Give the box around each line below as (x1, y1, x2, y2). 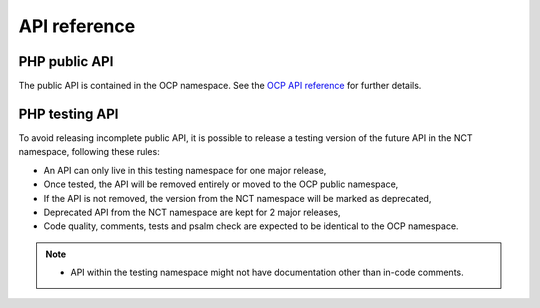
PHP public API (18, 53, 114, 70)
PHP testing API (18, 105, 119, 122)
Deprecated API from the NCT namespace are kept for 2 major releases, (43, 206, 341, 218)
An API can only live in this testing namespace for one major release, (43, 164, 327, 176)
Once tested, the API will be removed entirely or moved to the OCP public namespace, (43, 178, 399, 190)
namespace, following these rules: (18, 146, 160, 158)
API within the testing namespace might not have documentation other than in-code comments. (70, 266, 464, 279)
